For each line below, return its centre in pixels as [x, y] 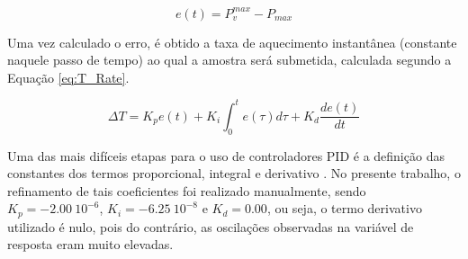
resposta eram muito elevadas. [90, 244]
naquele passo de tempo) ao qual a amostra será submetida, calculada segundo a [229, 60]
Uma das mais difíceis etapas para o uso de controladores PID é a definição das [226, 155]
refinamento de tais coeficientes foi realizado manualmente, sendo [187, 190]
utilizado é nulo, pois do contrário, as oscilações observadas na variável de [211, 226]
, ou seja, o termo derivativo [344, 208]
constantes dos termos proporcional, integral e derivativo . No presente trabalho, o [234, 173]
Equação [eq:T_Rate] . [68, 77]
